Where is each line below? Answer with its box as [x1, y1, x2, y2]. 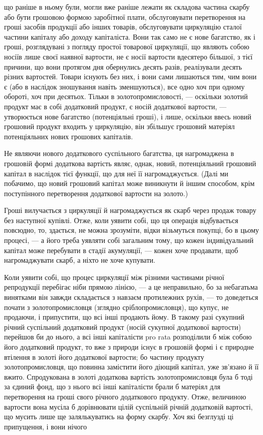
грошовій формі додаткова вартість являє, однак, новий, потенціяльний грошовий [4, 158, 256, 168]
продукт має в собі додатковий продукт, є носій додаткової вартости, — [4, 101, 226, 111]
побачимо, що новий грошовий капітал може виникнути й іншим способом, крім [4, 178, 255, 189]
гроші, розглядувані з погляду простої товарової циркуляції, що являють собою [4, 41, 250, 52]
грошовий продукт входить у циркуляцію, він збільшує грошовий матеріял [4, 121, 235, 132]
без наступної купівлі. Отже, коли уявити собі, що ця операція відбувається [4, 214, 239, 225]
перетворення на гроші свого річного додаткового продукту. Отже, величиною [4, 391, 246, 401]
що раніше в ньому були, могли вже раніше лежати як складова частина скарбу [4, 2, 250, 12]
